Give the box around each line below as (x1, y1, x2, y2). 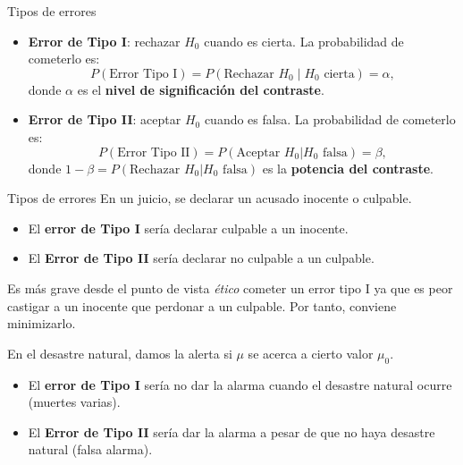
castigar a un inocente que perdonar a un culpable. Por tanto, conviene (7, 296, 397, 315)
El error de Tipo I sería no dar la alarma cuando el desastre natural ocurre (28, 375, 452, 393)
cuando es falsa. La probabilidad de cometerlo (204, 110, 456, 129)
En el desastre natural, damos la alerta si (7, 343, 232, 362)
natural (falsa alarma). (28, 440, 153, 459)
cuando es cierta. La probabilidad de (204, 31, 404, 50)
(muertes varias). (28, 393, 121, 411)
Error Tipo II (117, 146, 190, 159)
